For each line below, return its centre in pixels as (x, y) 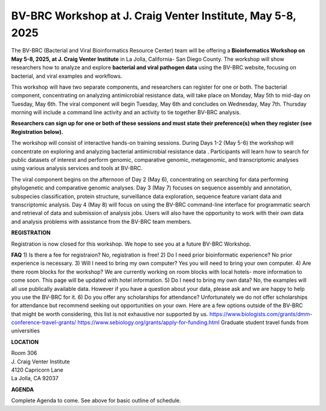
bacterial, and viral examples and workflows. (67, 76)
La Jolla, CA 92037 (35, 378)
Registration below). (37, 132)
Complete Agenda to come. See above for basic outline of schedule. (96, 401)
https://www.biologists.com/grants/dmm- (261, 314)
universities (26, 331)
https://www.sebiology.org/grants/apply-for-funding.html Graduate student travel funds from (193, 322)
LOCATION (25, 342)
